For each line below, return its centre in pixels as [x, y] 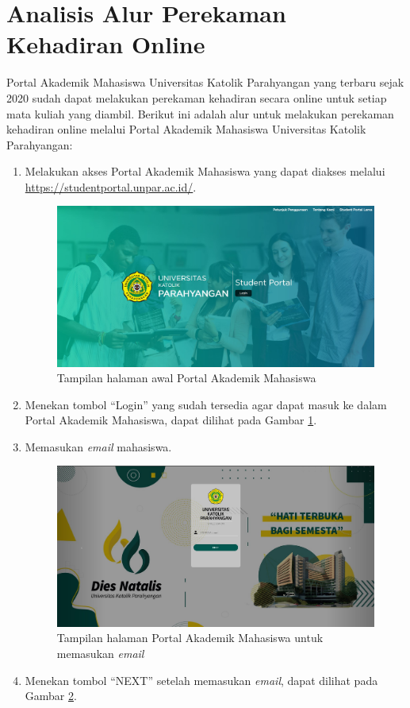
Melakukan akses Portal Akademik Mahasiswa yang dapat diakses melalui [205, 171]
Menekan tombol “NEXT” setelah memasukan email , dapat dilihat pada [201, 680]
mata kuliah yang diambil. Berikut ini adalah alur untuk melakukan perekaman [200, 113]
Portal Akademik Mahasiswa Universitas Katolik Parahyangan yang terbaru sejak [205, 82]
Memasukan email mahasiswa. [98, 446]
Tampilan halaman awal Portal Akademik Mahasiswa [186, 378]
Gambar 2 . [51, 696]
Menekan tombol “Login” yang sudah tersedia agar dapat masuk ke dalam [206, 404]
